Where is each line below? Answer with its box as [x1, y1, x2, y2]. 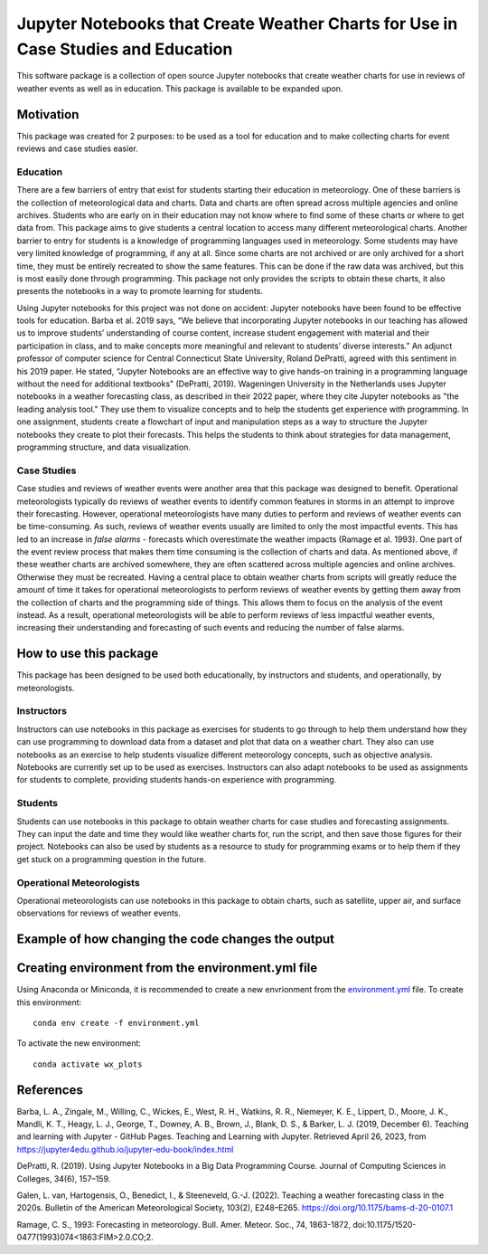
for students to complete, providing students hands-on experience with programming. [16, 774, 337, 785]
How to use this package [16, 646, 159, 661]
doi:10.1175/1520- [352, 1219, 417, 1230]
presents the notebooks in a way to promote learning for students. [16, 286, 264, 297]
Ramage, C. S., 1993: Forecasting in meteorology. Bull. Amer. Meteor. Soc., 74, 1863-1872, [16, 1219, 352, 1230]
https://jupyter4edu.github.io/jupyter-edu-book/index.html [16, 1144, 234, 1154]
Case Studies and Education [16, 39, 233, 59]
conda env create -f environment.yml [33, 1018, 201, 1028]
